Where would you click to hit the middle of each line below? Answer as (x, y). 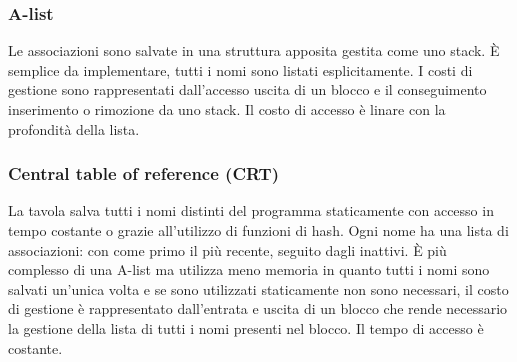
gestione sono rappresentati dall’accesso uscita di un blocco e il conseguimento (247, 89)
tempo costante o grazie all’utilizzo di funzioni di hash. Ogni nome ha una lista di (258, 230)
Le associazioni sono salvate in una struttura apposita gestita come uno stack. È (254, 50)
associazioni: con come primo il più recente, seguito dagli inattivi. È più (227, 249)
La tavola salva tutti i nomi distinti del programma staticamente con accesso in (251, 210)
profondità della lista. (74, 128)
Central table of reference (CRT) (143, 173)
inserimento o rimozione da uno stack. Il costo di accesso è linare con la (227, 109)
